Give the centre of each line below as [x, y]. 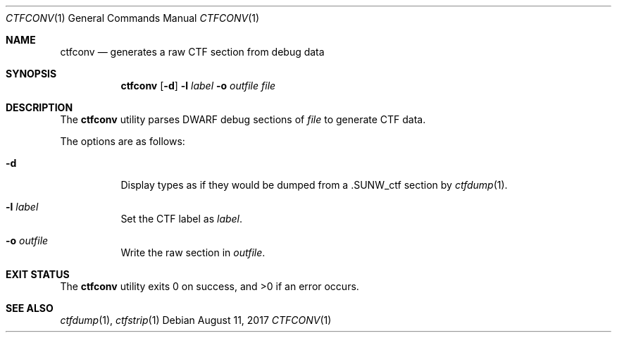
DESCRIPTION [39, 107]
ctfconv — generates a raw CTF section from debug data [192, 52]
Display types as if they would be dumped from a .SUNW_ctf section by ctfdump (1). [314, 185]
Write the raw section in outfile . [193, 252]
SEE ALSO [30, 308]
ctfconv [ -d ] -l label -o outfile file [198, 86]
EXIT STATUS [38, 274]
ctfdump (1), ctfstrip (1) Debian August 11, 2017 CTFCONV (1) [196, 320]
